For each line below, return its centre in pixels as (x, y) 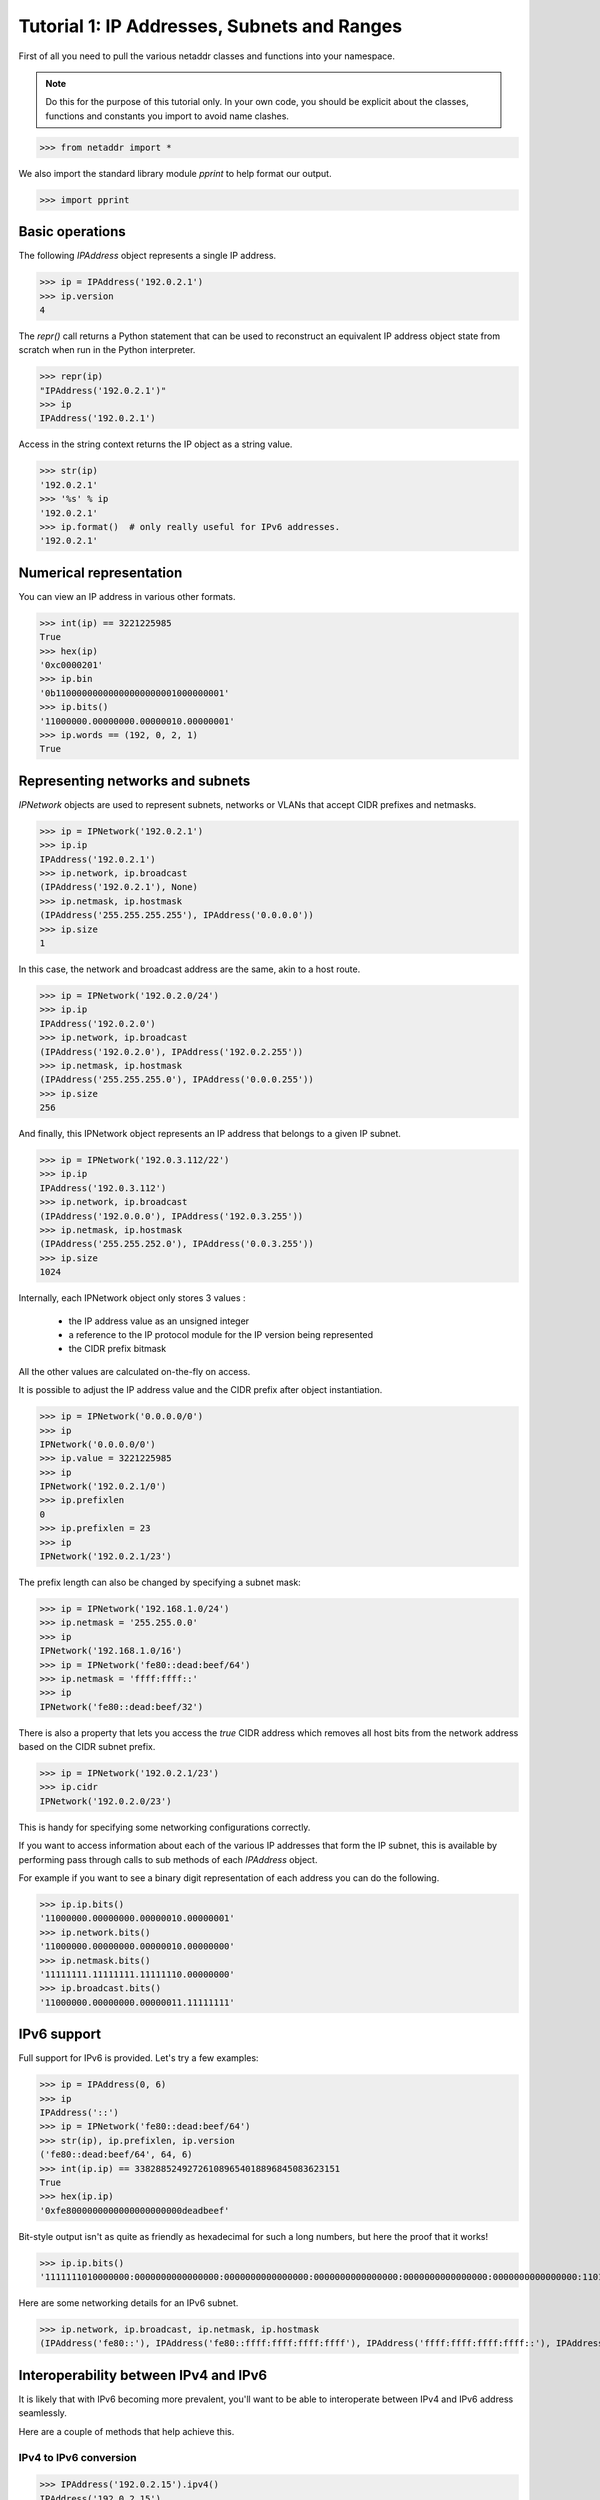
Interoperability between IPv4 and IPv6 (143, 2375)
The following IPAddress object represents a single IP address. (147, 256)
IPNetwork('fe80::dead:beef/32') (121, 1706)
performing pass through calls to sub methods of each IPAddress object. (168, 1859)
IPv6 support (60, 2034)
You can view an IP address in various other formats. (127, 596)
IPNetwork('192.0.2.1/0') (103, 1486)
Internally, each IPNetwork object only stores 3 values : (132, 1298)
